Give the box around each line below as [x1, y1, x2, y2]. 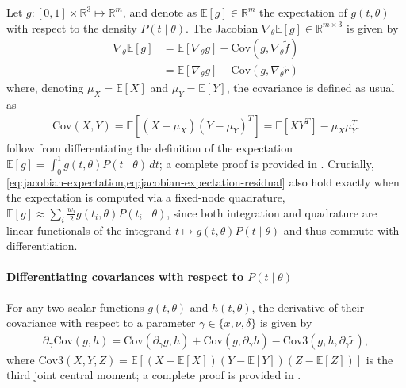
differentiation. [6, 237, 78, 254]
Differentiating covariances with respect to [6, 268, 243, 285]
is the [366, 351, 393, 367]
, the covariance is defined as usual [226, 79, 395, 96]
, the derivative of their [251, 298, 365, 315]
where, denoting [6, 79, 84, 96]
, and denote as [122, 4, 197, 20]
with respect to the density [6, 19, 137, 36]
